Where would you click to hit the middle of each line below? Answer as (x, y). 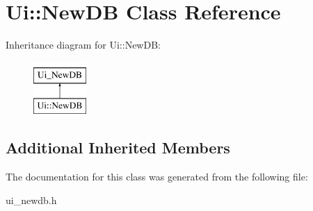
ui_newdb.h (31, 200)
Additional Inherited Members (118, 147)
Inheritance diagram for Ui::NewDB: (83, 45)
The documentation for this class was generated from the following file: (157, 177)
